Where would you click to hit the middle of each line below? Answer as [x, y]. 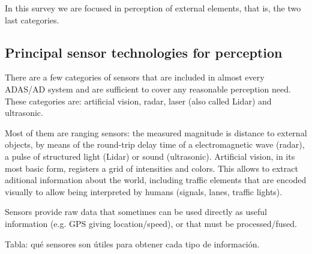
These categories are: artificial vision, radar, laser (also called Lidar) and [138, 101]
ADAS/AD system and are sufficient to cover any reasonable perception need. [148, 89]
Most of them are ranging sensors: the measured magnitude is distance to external [156, 132]
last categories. [32, 20]
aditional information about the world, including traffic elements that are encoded [156, 180]
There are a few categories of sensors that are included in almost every [135, 77]
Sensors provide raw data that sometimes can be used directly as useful [136, 212]
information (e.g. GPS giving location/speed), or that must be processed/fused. [151, 223]
